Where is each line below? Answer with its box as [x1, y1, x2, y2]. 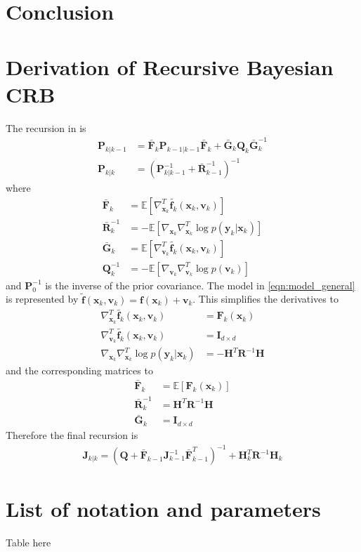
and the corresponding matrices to [6, 363, 153, 378]
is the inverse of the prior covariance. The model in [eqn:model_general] [45, 277, 355, 292]
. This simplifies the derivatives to [192, 291, 339, 306]
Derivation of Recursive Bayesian [6, 52, 334, 81]
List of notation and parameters [6, 494, 321, 523]
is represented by [6, 291, 79, 306]
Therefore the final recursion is [6, 427, 138, 442]
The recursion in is [6, 120, 86, 135]
